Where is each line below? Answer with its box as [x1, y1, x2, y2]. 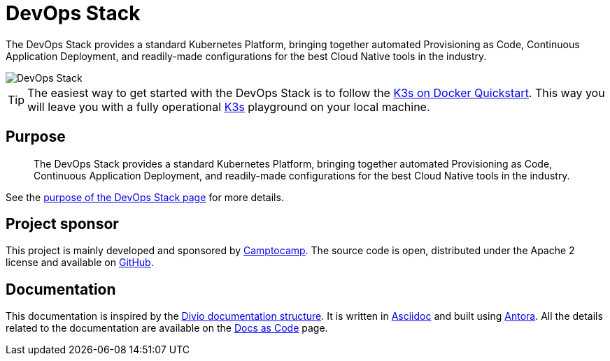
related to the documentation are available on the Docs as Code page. [6, 322, 328, 334]
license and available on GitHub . [6, 256, 154, 269]
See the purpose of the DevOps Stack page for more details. [6, 191, 284, 203]
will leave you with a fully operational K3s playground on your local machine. [27, 99, 430, 114]
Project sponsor [6, 215, 119, 233]
